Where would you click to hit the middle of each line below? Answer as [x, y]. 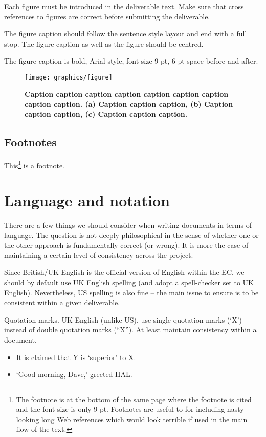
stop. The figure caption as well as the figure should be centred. [104, 43]
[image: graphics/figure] [69, 77]
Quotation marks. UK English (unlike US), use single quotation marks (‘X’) [123, 319]
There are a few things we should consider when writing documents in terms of [128, 224]
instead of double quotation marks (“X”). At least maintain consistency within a [130, 330]
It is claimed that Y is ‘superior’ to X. [76, 357]
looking [28, 419]
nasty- [237, 409]
